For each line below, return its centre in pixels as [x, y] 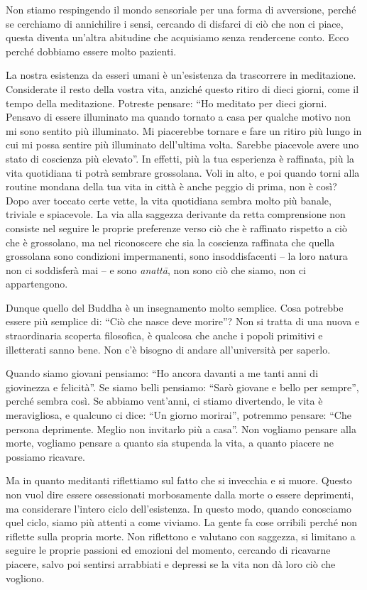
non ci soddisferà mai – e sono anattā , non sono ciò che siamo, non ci [156, 269]
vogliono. [25, 578]
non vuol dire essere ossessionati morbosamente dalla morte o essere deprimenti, [180, 494]
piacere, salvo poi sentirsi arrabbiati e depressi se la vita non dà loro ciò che [171, 563]
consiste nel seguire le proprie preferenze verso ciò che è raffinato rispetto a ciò [176, 228]
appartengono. [37, 284]
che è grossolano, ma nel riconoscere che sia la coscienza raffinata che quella [170, 242]
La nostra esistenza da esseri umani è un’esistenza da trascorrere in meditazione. [181, 75]
